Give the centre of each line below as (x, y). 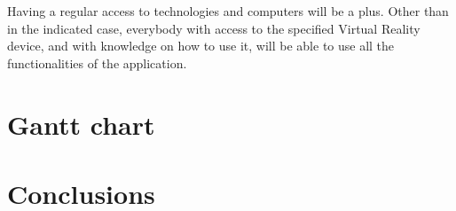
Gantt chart (81, 124)
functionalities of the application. (97, 63)
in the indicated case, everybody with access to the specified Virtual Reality (214, 28)
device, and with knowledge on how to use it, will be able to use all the (201, 46)
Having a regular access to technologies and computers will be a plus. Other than (228, 11)
